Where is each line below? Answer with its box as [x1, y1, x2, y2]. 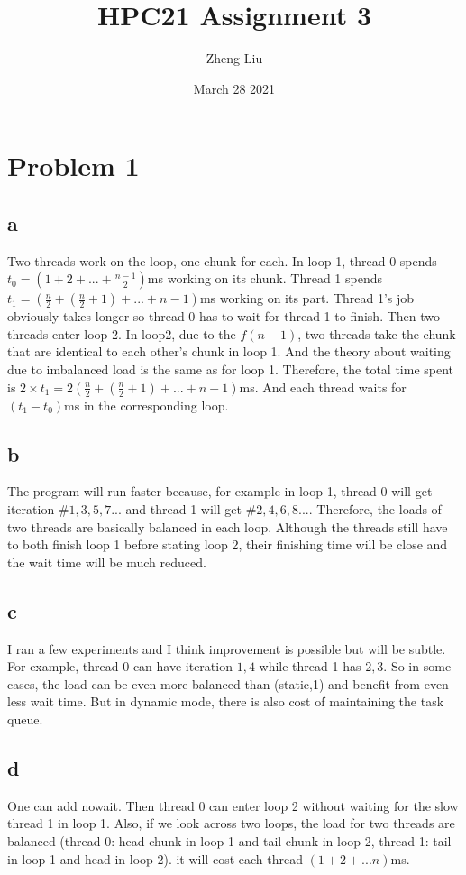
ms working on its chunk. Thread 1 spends [147, 269, 382, 288]
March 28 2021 [193, 78, 276, 97]
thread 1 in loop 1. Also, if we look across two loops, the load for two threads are [7, 814, 455, 833]
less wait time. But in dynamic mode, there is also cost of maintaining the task [7, 692, 444, 711]
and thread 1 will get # [125, 500, 257, 519]
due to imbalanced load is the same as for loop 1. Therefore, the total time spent [7, 360, 454, 379]
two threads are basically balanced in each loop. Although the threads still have [7, 517, 448, 536]
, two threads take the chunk [297, 324, 456, 343]
